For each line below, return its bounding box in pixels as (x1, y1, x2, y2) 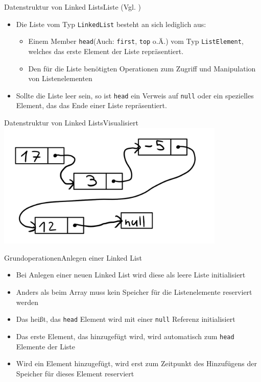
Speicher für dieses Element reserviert (16, 368, 134, 378)
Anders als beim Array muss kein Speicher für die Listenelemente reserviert (16, 287, 252, 297)
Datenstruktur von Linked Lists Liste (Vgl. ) (4, 2, 141, 12)
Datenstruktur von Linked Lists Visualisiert (4, 117, 138, 128)
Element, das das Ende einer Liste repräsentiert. (16, 100, 167, 111)
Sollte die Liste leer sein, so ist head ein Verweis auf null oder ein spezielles (16, 90, 254, 100)
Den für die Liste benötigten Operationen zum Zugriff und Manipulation (28, 63, 256, 73)
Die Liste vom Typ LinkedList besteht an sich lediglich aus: (16, 18, 206, 29)
